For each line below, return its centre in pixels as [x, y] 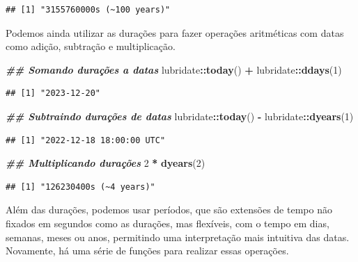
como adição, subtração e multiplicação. [91, 46]
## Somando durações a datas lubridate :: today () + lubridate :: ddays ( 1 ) [174, 69]
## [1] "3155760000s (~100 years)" [88, 10]
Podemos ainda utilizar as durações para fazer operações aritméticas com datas [175, 32]
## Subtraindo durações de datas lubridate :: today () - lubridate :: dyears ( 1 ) [180, 116]
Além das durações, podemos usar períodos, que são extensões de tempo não [169, 210]
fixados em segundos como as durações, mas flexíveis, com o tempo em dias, [168, 223]
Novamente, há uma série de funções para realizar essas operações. [147, 251]
